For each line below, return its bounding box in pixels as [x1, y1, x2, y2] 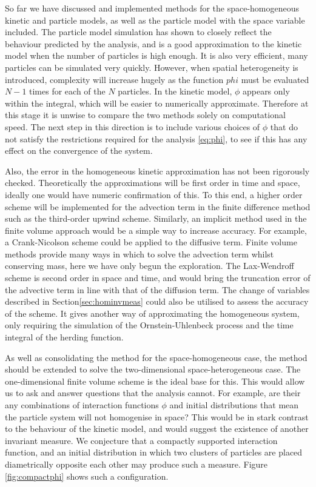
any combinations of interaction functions [5, 399, 159, 411]
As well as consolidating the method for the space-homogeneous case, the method [5, 351, 308, 363]
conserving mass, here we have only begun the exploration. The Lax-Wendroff [5, 259, 294, 272]
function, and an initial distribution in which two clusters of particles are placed [5, 446, 303, 459]
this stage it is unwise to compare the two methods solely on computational [5, 108, 286, 121]
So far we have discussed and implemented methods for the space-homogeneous [5, 2, 300, 14]
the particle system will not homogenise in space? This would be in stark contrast [5, 410, 309, 423]
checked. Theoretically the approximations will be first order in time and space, [5, 176, 300, 189]
